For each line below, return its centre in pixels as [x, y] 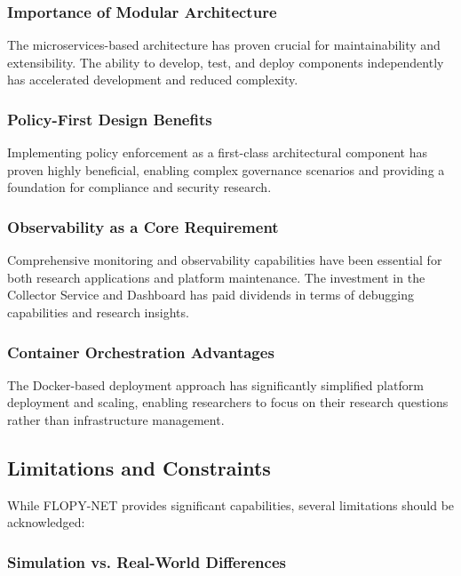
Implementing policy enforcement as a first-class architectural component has [218, 152]
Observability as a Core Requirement [143, 226]
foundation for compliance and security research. [139, 187]
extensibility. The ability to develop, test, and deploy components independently [226, 62]
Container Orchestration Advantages [141, 352]
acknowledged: [46, 522]
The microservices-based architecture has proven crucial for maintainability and [224, 45]
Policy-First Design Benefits [110, 119]
